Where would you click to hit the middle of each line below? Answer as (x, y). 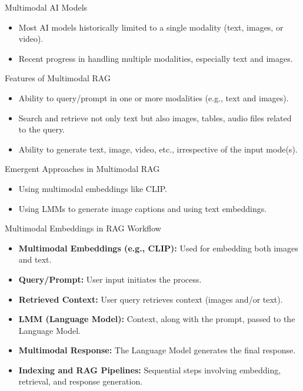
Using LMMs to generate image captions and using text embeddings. (143, 208)
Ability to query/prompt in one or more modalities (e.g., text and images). (154, 97)
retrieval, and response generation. (81, 381)
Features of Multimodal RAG (58, 78)
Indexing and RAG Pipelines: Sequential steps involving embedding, (150, 370)
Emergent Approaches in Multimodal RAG (82, 169)
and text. (35, 259)
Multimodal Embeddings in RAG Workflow (83, 228)
